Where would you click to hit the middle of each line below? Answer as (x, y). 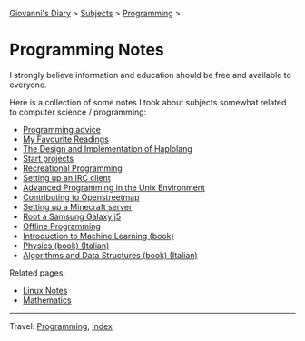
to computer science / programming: (78, 112)
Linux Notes (45, 290)
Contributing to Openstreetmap (81, 197)
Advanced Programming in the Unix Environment (114, 187)
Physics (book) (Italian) (66, 246)
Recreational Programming (72, 168)
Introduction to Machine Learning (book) (98, 236)
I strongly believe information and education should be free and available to (151, 75)
